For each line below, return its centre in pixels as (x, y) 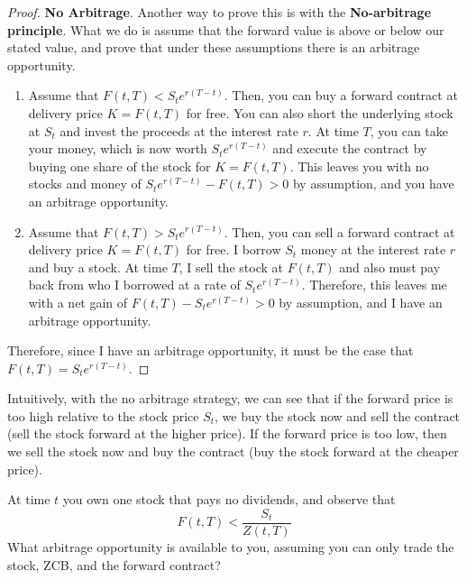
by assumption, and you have (373, 184)
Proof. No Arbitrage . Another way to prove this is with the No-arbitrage (220, 12)
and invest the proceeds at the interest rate (179, 130)
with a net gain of (78, 302)
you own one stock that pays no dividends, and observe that (229, 499)
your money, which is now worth (118, 148)
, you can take (409, 130)
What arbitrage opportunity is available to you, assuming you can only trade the (231, 546)
